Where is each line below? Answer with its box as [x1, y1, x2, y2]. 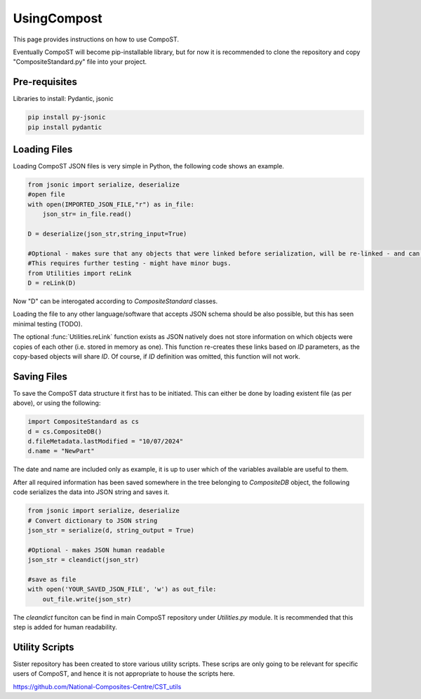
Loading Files [13, 144, 73, 156]
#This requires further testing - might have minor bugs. [27, 260, 232, 267]
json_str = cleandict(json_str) [27, 556, 140, 564]
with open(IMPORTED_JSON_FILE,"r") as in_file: [27, 200, 194, 208]
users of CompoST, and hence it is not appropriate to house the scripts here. [13, 670, 235, 678]
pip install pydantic [27, 123, 102, 131]
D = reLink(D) [27, 279, 76, 287]
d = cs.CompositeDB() [27, 427, 102, 435]
